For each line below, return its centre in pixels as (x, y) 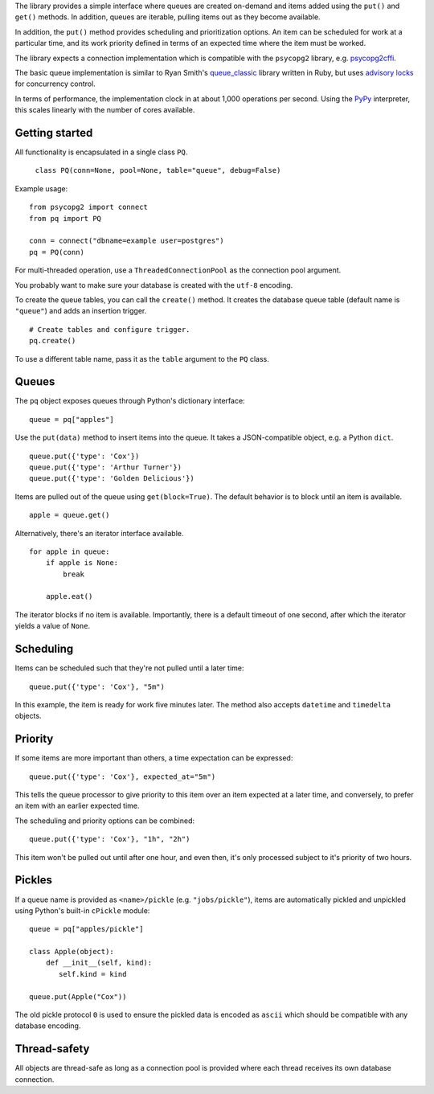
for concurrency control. (55, 84)
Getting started (54, 133)
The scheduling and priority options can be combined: (104, 821)
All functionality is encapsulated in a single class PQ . (101, 152)
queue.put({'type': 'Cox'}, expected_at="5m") (123, 776)
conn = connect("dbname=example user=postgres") (127, 241)
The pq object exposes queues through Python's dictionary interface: (130, 401)
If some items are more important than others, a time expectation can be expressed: (154, 758)
